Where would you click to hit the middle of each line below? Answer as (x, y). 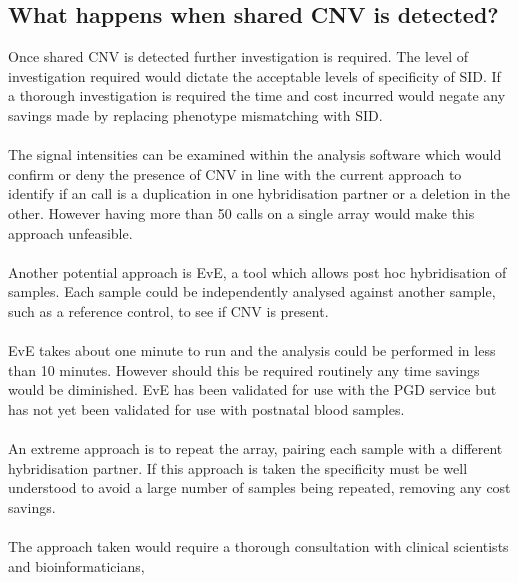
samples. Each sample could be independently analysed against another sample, (252, 291)
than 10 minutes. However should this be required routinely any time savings (244, 369)
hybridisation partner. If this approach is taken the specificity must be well (238, 467)
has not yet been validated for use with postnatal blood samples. (206, 408)
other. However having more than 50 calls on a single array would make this (241, 212)
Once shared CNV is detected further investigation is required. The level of (238, 56)
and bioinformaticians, (76, 565)
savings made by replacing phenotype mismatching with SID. (195, 114)
